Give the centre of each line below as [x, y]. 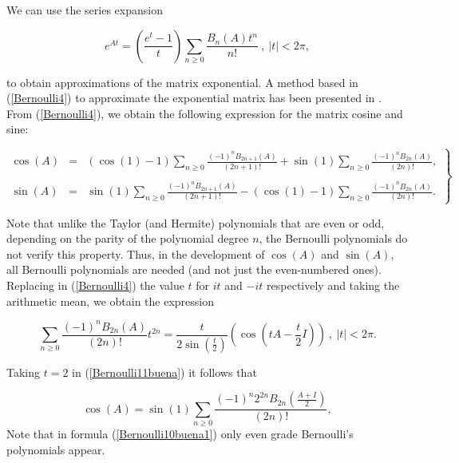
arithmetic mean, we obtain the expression [110, 301]
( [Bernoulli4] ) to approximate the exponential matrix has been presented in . [194, 98]
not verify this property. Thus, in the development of [136, 253]
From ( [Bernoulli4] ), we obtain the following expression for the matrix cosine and [205, 113]
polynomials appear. [56, 449]
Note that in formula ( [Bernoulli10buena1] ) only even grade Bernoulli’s [180, 433]
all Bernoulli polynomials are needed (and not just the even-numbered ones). [194, 269]
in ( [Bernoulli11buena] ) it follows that [164, 372]
